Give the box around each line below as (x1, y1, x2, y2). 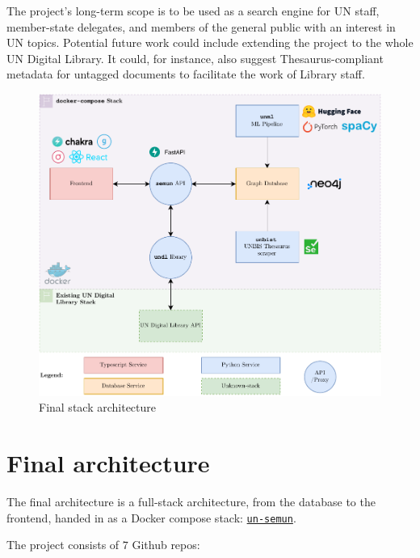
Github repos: (132, 536, 200, 553)
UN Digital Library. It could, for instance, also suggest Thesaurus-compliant (6, 49, 384, 66)
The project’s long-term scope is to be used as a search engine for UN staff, (6, 2, 380, 19)
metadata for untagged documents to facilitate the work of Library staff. (6, 66, 365, 82)
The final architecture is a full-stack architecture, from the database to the (6, 492, 376, 509)
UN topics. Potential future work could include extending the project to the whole (6, 34, 414, 51)
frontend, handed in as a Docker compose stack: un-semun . (6, 509, 296, 526)
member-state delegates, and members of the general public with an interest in (6, 18, 396, 35)
